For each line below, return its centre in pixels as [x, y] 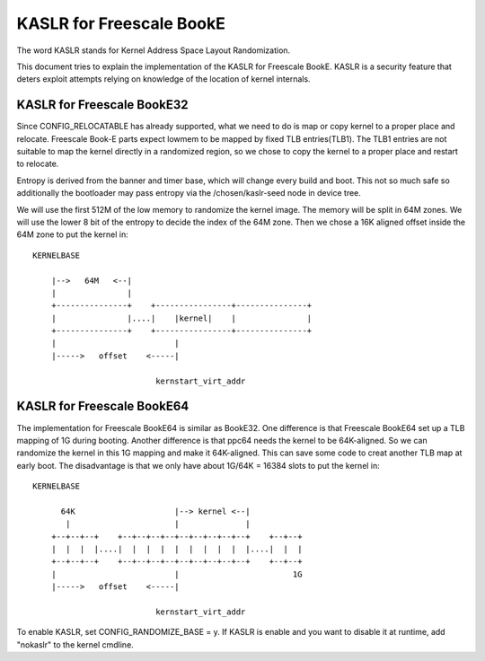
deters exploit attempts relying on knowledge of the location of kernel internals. [163, 79]
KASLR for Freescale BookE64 [103, 406]
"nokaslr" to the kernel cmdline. [75, 644]
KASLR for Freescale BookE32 [102, 105]
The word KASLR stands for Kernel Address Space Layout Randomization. [154, 50]
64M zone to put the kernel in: [73, 234]
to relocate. [38, 164]
